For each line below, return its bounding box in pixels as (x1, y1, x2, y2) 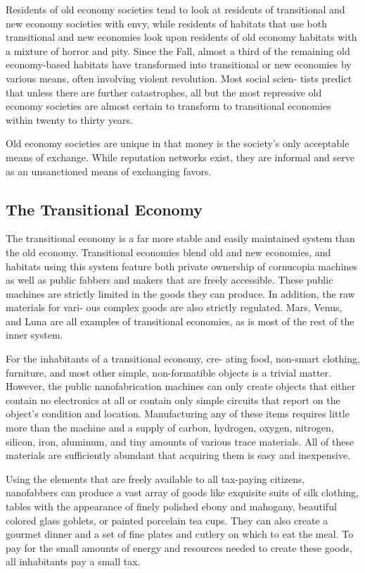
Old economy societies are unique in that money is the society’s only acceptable (6, 136, 350, 151)
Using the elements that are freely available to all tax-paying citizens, (6, 471, 305, 486)
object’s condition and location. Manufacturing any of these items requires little (6, 406, 350, 421)
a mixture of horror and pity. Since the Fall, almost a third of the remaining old (6, 43, 350, 58)
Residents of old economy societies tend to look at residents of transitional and (6, 2, 345, 16)
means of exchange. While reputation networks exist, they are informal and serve (6, 149, 354, 164)
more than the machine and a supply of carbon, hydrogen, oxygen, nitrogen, (6, 420, 334, 435)
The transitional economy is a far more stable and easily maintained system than (6, 231, 355, 246)
